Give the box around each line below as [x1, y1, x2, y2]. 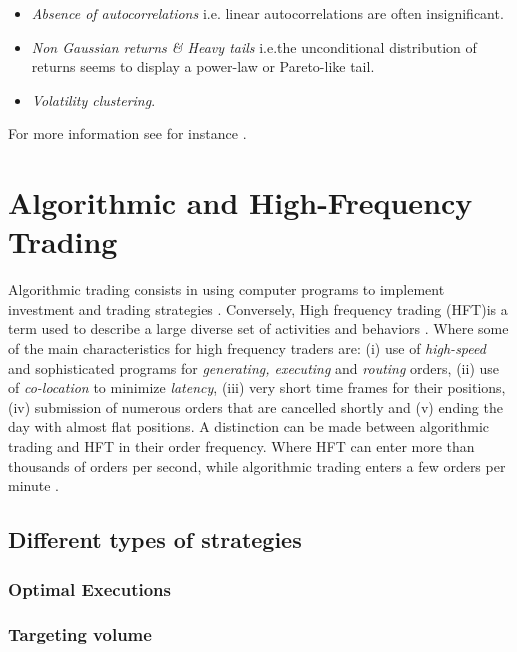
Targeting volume [8, 622, 152, 647]
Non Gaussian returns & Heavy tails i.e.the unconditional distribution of [31, 36, 477, 57]
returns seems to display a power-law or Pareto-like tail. [31, 56, 375, 77]
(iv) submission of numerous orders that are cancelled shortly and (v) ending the [8, 396, 503, 417]
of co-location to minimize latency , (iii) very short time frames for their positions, [8, 377, 506, 398]
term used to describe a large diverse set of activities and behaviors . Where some [8, 318, 509, 339]
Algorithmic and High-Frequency [8, 182, 473, 223]
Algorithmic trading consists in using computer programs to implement [8, 279, 445, 300]
